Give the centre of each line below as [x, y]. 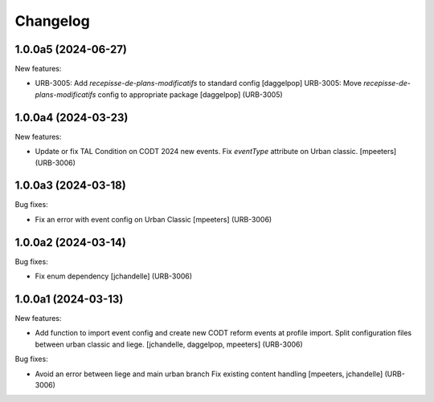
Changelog [52, 21]
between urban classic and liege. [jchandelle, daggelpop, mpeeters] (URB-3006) [169, 344]
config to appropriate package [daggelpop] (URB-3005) [190, 94]
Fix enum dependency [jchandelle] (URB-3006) [114, 276]
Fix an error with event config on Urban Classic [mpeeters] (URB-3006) [154, 219]
